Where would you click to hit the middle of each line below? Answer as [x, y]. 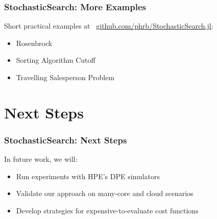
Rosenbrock [34, 43]
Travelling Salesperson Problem [65, 77]
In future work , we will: [41, 159]
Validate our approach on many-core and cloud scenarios [105, 193]
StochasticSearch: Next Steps [66, 140]
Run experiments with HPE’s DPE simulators [88, 176]
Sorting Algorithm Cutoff [56, 60]
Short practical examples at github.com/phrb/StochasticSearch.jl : [109, 26]
